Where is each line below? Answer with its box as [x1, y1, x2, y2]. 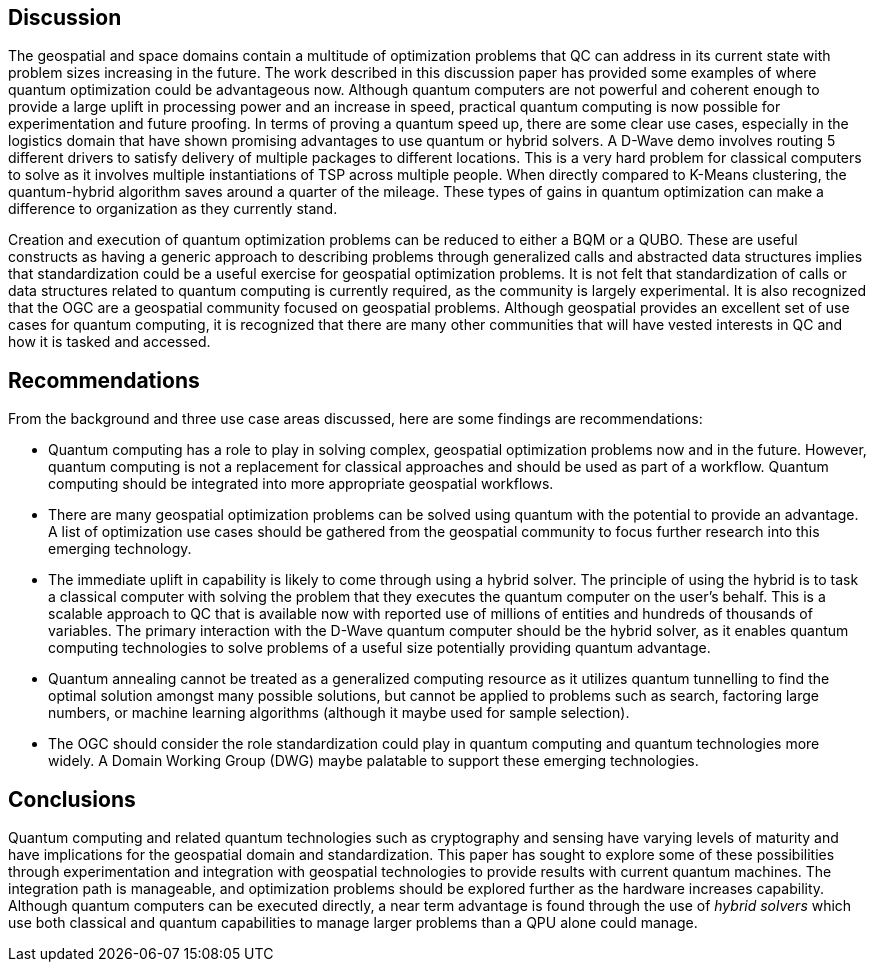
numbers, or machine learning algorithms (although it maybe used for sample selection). [48, 704, 630, 722]
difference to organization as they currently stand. [8, 200, 338, 218]
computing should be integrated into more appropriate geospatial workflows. [48, 475, 554, 493]
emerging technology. [48, 540, 192, 558]
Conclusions [8, 786, 136, 812]
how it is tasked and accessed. [8, 333, 211, 351]
